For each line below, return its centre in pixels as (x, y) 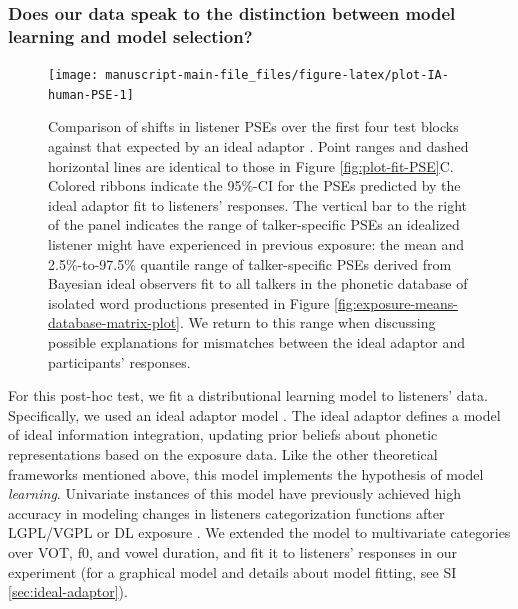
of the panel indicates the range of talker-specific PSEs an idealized (254, 224)
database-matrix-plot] (114, 322)
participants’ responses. (119, 361)
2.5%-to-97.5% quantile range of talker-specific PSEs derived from (250, 263)
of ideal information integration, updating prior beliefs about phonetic (223, 434)
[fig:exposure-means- (396, 302)
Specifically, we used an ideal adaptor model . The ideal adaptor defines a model (254, 414)
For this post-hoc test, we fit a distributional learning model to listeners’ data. (248, 395)
